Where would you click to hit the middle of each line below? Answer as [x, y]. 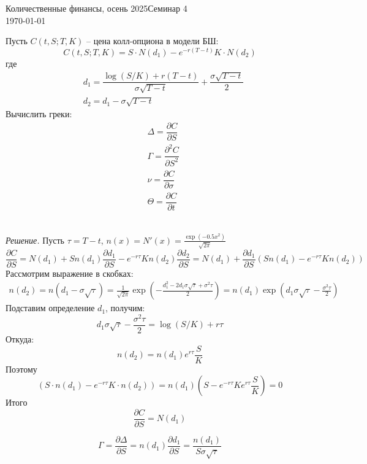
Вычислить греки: [39, 114]
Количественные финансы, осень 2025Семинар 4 [96, 8]
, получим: [125, 308]
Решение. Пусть [35, 240]
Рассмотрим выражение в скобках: [70, 273]
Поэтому [21, 369]
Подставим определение [50, 308]
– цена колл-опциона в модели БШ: [153, 41]
